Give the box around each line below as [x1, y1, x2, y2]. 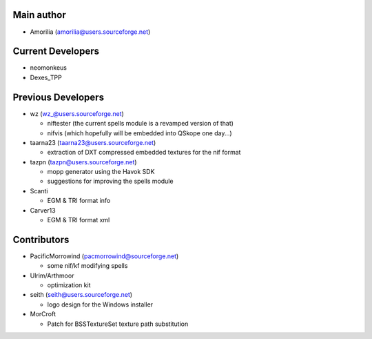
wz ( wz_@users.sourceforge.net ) [30, 109, 124, 117]
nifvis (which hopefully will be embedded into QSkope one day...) [47, 128, 232, 137]
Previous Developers [12, 91, 105, 103]
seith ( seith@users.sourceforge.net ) [30, 291, 133, 299]
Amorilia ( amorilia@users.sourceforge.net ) [30, 28, 151, 36]
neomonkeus [30, 64, 67, 72]
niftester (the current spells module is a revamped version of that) [47, 119, 234, 128]
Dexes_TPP [30, 73, 62, 81]
